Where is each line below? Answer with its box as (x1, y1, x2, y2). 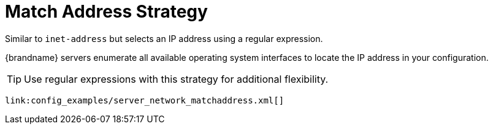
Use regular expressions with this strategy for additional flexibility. (24, 72, 329, 85)
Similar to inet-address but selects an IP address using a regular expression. (5, 33, 323, 44)
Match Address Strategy (5, 1, 208, 22)
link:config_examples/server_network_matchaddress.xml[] (5, 95, 285, 105)
